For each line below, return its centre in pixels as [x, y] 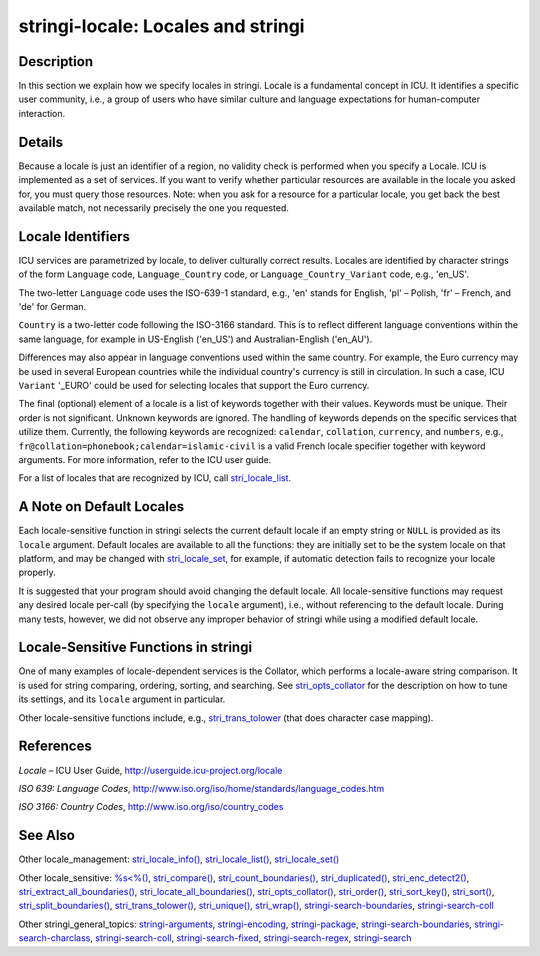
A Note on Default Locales [101, 506]
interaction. [42, 113]
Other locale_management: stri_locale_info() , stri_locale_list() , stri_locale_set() [179, 859]
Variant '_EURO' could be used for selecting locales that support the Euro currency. [194, 385]
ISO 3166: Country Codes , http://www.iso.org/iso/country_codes [151, 807]
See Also [46, 835]
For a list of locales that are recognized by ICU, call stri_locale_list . [155, 478]
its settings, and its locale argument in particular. [122, 699]
